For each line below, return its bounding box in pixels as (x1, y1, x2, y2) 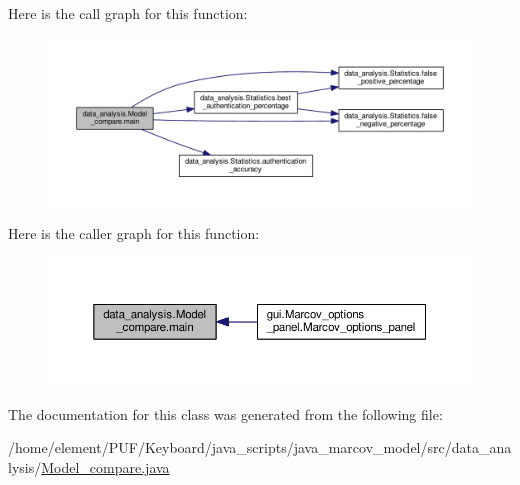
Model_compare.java (41, 456, 170, 477)
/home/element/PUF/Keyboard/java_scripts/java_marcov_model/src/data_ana (8, 437, 512, 458)
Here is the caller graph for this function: (8, 223, 260, 244)
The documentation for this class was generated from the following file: (8, 403, 443, 424)
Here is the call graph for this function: (8, 3, 248, 23)
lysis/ (8, 456, 42, 477)
